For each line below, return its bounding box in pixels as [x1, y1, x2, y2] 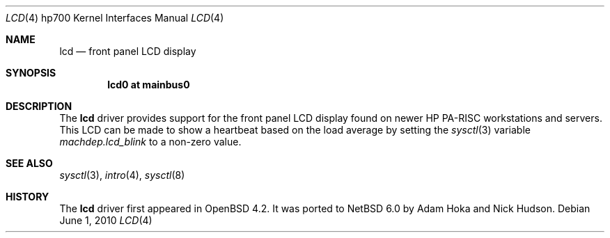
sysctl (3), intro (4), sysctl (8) [59, 169, 185, 181]
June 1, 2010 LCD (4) [59, 214, 152, 226]
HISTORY [6, 191, 49, 203]
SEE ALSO [6, 157, 53, 169]
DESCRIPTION [6, 100, 72, 112]
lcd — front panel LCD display [59, 45, 196, 57]
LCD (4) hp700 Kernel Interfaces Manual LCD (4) [6, 12, 224, 24]
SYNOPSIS [6, 67, 56, 79]
